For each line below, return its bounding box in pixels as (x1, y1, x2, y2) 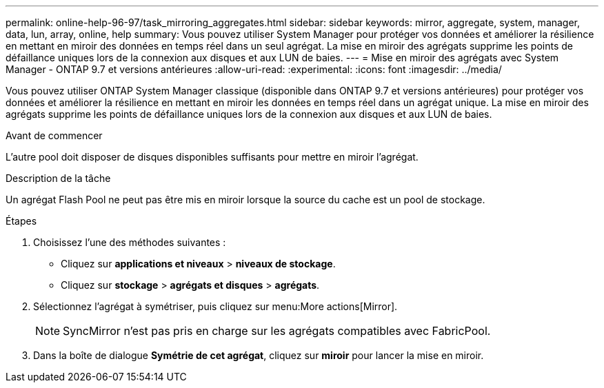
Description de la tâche (6, 172, 111, 184)
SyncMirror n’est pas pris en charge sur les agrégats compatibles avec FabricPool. (63, 324, 491, 338)
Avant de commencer (6, 130, 103, 141)
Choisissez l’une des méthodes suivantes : (33, 236, 226, 248)
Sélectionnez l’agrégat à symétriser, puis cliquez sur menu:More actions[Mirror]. (33, 300, 398, 312)
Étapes (6, 215, 37, 227)
